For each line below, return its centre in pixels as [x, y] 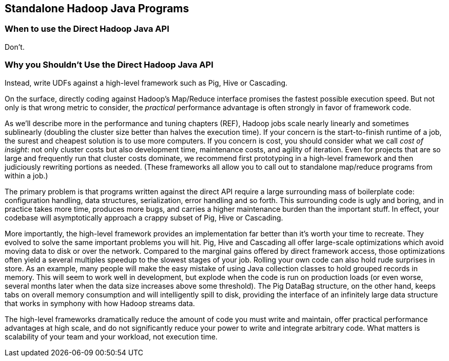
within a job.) [26, 175]
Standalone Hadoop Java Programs [97, 8]
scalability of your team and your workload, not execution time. [111, 336]
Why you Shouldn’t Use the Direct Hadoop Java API [109, 65]
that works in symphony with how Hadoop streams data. [100, 303]
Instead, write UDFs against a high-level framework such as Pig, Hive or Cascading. [146, 83]
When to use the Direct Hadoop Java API [87, 29]
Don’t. [15, 47]
